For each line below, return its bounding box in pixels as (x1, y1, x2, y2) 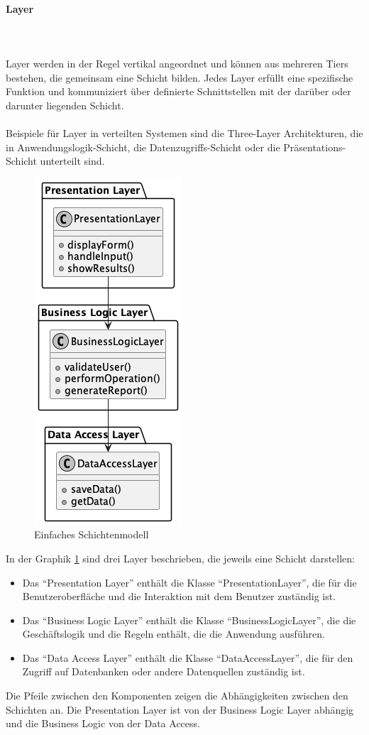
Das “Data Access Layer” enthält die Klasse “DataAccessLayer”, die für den (22, 650, 353, 665)
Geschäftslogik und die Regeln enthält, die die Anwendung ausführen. (22, 626, 325, 641)
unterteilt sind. (40, 153, 105, 168)
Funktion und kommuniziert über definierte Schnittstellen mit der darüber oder (6, 84, 351, 99)
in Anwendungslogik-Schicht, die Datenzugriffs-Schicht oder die (6, 139, 280, 154)
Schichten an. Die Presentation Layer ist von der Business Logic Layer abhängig (6, 702, 354, 717)
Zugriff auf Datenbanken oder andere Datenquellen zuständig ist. (22, 664, 305, 679)
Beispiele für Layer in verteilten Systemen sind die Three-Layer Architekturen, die (6, 125, 363, 140)
